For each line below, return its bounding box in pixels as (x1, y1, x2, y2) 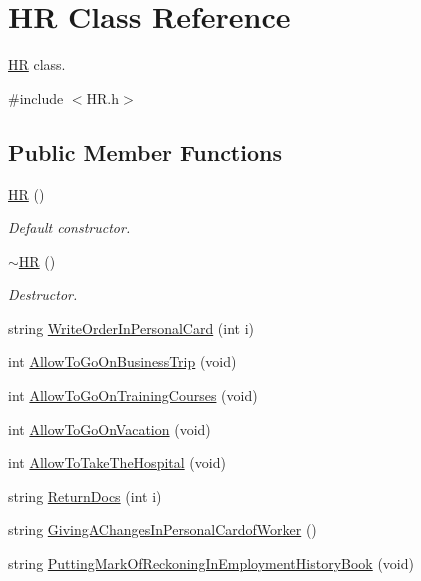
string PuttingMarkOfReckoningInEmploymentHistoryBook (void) (8, 553, 414, 574)
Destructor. (8, 284, 78, 305)
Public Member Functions (8, 136, 282, 167)
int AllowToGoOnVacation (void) (8, 418, 211, 439)
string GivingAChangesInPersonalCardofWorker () (8, 519, 317, 540)
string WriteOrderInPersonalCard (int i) (8, 317, 255, 338)
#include (8, 87, 64, 108)
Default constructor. (8, 217, 131, 238)
